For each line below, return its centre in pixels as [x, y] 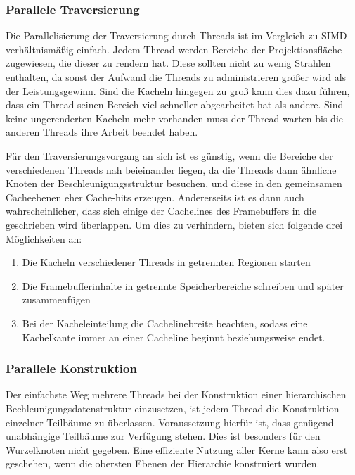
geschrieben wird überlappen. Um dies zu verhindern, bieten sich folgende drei [174, 224]
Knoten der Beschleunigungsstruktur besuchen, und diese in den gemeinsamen [174, 183]
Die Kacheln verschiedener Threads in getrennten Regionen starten [166, 262]
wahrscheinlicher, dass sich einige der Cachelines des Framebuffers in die [161, 211]
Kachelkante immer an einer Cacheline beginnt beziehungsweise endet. [174, 337]
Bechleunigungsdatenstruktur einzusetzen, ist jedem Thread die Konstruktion [173, 408]
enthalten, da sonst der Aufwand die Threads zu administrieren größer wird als [176, 77]
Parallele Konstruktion [71, 368]
